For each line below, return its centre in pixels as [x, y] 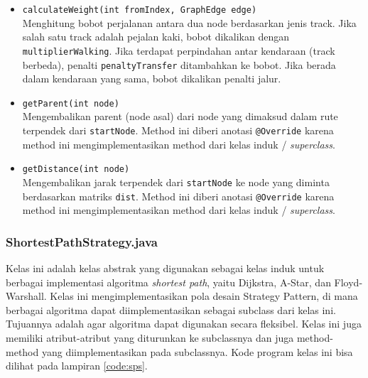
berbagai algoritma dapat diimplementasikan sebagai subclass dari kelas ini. [171, 309]
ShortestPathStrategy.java [82, 241]
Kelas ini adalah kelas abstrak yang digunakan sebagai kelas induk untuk [165, 268]
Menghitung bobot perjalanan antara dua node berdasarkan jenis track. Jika [189, 22]
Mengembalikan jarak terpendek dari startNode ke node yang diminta [176, 182]
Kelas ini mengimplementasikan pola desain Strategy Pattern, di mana [204, 296]
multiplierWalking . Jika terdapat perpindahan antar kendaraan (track [179, 50]
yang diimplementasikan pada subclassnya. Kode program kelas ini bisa [197, 351]
